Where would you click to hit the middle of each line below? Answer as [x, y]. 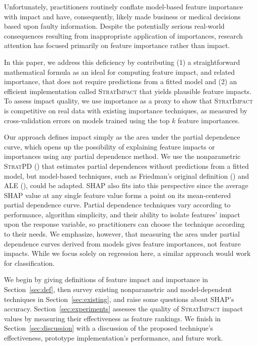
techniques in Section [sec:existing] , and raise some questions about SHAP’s [119, 299]
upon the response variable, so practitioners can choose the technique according [125, 224]
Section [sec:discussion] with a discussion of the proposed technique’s [109, 328]
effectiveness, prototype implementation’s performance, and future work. [113, 338]
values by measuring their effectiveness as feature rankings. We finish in [112, 318]
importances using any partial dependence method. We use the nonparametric [122, 156]
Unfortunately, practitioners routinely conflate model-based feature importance [124, 6]
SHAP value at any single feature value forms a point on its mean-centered [118, 195]
